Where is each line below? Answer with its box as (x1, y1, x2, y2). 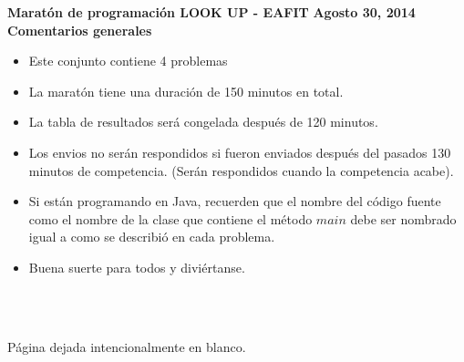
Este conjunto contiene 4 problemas (28, 51, 228, 70)
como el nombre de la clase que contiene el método (28, 209, 313, 228)
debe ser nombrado (350, 209, 457, 228)
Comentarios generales (7, 20, 152, 39)
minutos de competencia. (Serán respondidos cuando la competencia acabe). (28, 160, 454, 180)
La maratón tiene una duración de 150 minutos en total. (28, 81, 344, 100)
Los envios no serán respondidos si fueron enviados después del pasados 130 (28, 142, 451, 161)
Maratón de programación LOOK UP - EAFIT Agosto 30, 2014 (7, 3, 416, 21)
